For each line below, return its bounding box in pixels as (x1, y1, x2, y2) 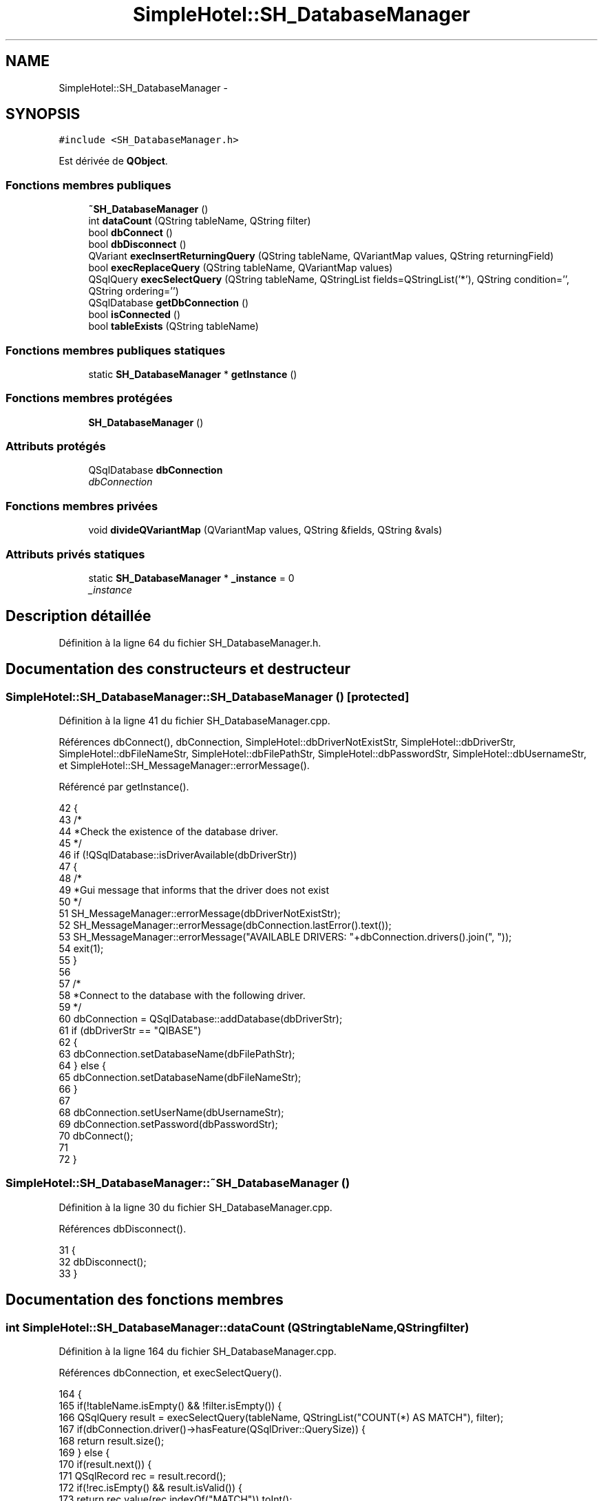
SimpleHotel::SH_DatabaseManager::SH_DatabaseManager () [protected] (6, 689, 410, 704)
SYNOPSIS (6, 105, 81, 123)
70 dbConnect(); (59, 1130, 134, 1142)
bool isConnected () (88, 308, 180, 321)
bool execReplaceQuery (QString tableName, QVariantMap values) (88, 262, 393, 274)
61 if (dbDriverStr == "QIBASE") (59, 1025, 202, 1036)
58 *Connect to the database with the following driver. (59, 989, 306, 1001)
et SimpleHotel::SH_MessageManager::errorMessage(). (59, 759, 310, 771)
